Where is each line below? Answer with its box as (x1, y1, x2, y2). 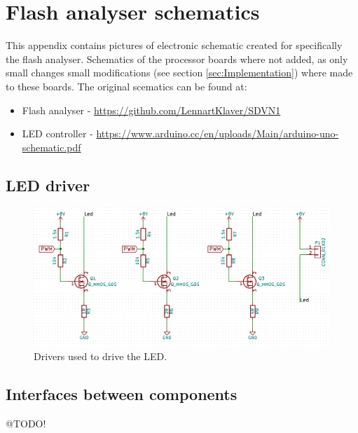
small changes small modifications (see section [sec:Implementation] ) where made (6, 65, 353, 80)
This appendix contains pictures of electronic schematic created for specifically (6, 38, 343, 53)
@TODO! (6, 416, 46, 431)
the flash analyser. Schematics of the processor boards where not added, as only (6, 51, 348, 66)
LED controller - (22, 126, 93, 141)
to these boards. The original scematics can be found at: (6, 78, 247, 93)
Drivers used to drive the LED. (34, 349, 167, 364)
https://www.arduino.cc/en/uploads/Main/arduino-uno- (96, 126, 339, 141)
